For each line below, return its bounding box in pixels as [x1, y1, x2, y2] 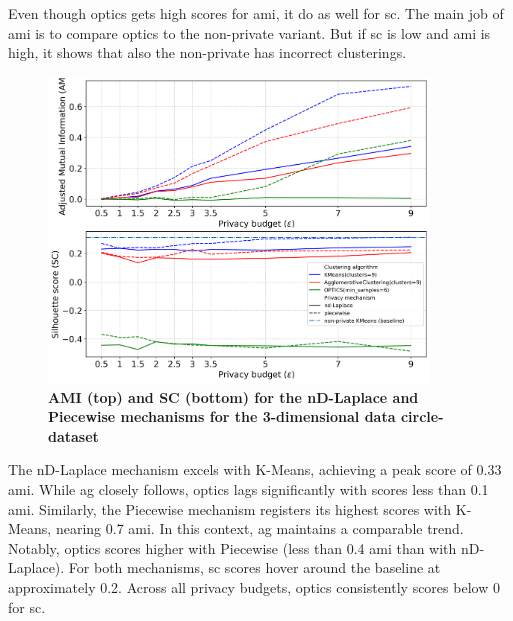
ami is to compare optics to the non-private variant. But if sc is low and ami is [8, 22, 491, 43]
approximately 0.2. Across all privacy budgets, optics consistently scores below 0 [8, 576, 500, 597]
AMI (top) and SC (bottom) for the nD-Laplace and [48, 386, 419, 407]
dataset [48, 425, 99, 446]
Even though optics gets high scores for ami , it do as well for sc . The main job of [8, 3, 504, 23]
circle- [400, 406, 444, 427]
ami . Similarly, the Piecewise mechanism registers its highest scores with [8, 498, 452, 519]
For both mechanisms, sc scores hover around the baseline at [68, 557, 441, 578]
